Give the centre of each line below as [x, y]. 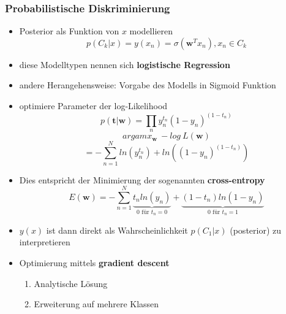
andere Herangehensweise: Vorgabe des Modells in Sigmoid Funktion [148, 85]
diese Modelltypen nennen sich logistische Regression [125, 64]
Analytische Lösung [71, 283]
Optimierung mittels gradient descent [94, 262]
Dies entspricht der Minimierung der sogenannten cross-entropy [142, 179]
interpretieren [45, 242]
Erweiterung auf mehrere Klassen [96, 304]
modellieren [151, 31]
